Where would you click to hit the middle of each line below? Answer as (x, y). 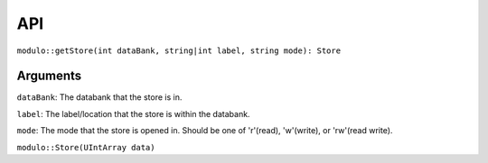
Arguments (49, 76)
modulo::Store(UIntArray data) (86, 147)
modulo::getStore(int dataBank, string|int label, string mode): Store (179, 50)
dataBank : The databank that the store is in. (99, 97)
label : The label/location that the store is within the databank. (133, 113)
